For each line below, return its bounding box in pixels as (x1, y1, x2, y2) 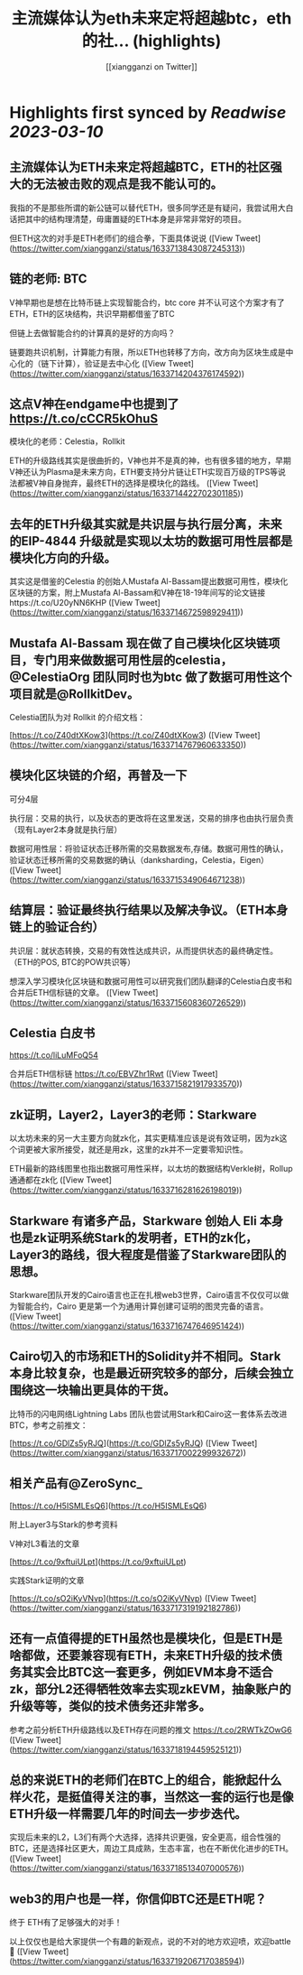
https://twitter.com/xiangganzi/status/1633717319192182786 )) (12, 1602, 242, 1613)
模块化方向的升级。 (9, 550, 116, 565)
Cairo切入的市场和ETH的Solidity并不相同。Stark (9, 1349, 281, 1364)
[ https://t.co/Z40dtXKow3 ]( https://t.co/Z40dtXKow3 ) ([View (9, 730, 233, 740)
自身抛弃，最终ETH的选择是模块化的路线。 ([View (46, 478, 232, 488)
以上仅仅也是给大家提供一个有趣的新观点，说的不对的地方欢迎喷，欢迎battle (9, 1936, 291, 1947)
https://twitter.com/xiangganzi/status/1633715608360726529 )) (12, 997, 246, 1007)
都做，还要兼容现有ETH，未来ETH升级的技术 (21, 1648, 271, 1664)
